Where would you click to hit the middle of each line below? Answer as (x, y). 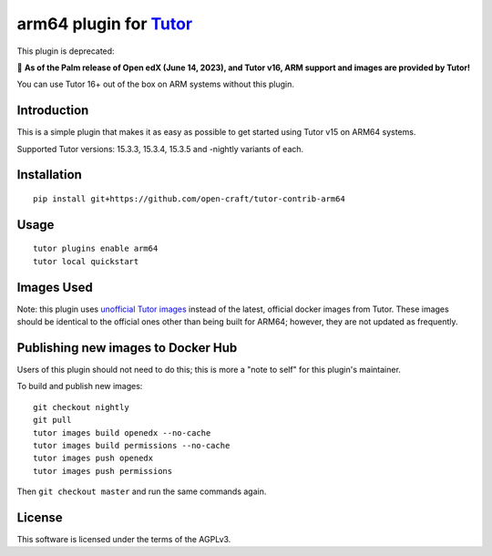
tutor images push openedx (93, 458)
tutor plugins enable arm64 (96, 249)
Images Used (55, 287)
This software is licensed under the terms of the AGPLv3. (124, 540)
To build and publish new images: (80, 386)
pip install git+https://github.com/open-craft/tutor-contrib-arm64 (189, 199)
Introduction (53, 111)
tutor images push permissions (103, 471)
